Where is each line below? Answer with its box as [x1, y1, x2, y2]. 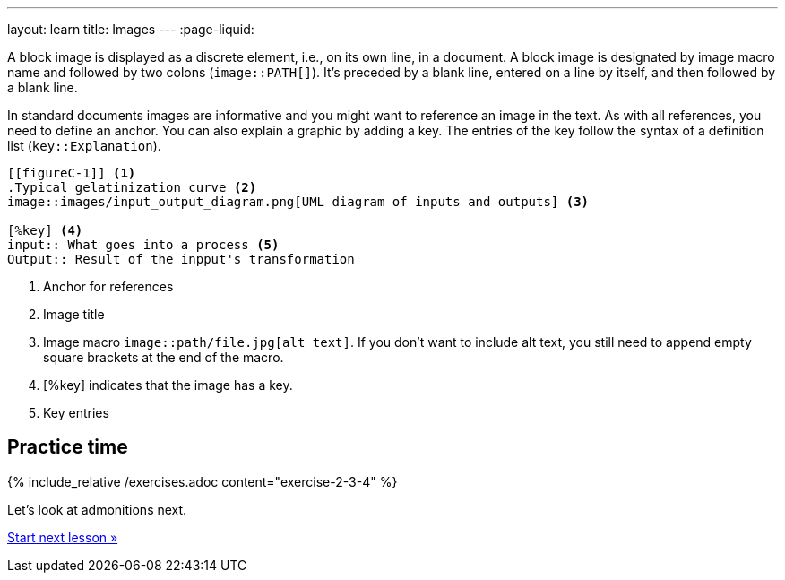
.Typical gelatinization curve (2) [7, 180, 257, 195]
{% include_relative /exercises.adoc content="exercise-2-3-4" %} [7, 473, 398, 489]
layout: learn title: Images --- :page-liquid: [7, 22, 254, 37]
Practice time [7, 436, 128, 459]
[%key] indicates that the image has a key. [43, 377, 293, 393]
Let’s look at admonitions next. [7, 501, 187, 517]
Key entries [43, 405, 109, 420]
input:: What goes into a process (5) [7, 238, 280, 252]
